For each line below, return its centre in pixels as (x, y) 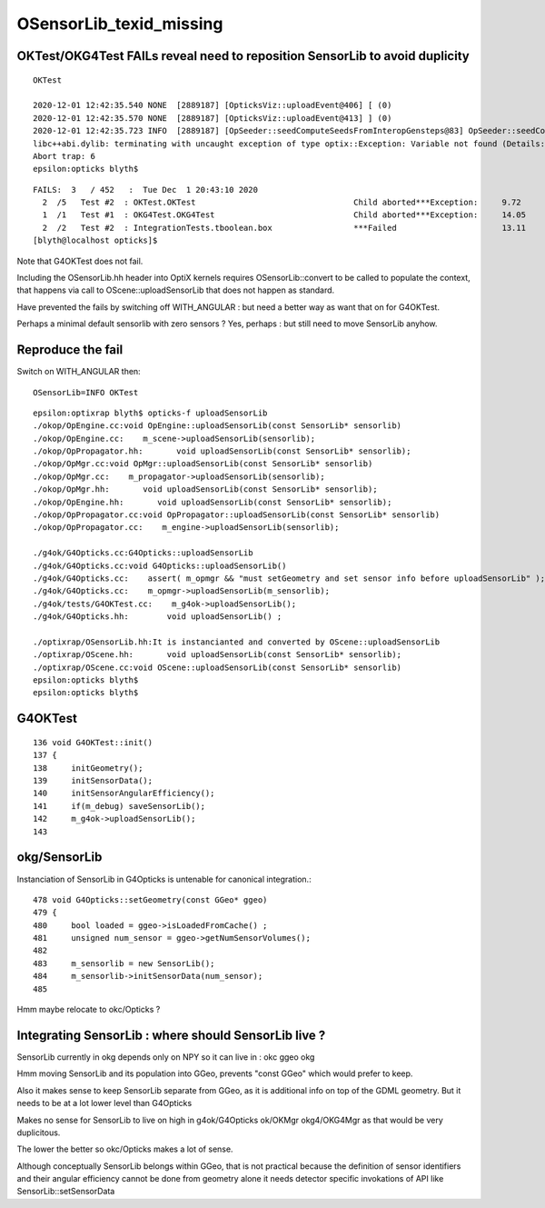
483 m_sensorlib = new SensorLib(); (124, 963)
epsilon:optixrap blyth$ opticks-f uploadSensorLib (150, 413)
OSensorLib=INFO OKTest (86, 392)
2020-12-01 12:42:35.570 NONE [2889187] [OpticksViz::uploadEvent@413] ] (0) (213, 118)
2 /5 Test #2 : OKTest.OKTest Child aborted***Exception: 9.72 (282, 203)
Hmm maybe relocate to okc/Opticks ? (89, 1010)
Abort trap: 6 (64, 156)
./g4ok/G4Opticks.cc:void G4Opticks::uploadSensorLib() (160, 565)
